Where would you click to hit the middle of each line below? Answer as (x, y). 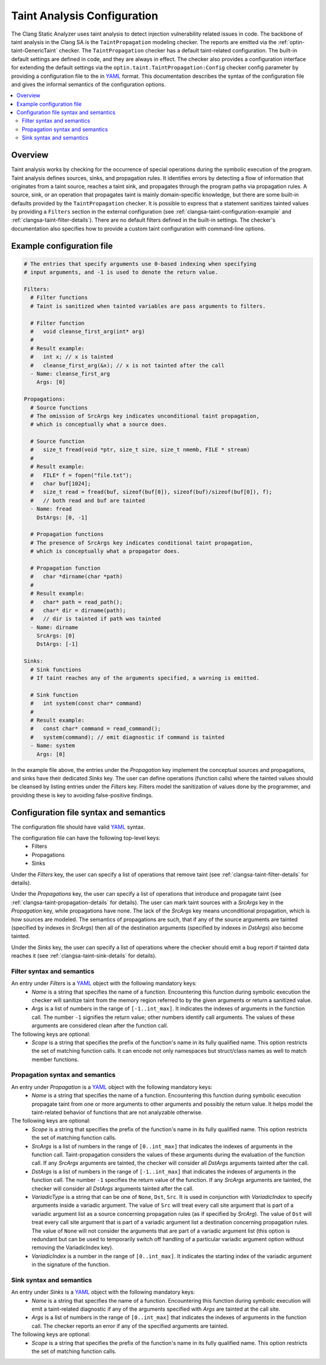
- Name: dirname (54, 627)
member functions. (55, 1059)
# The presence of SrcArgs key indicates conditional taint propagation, (142, 543)
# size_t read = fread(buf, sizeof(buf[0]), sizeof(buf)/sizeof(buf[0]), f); (152, 492)
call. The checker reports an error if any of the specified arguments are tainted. (130, 1326)
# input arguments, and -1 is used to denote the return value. (121, 272)
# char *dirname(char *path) (77, 577)
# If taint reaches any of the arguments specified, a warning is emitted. (145, 678)
